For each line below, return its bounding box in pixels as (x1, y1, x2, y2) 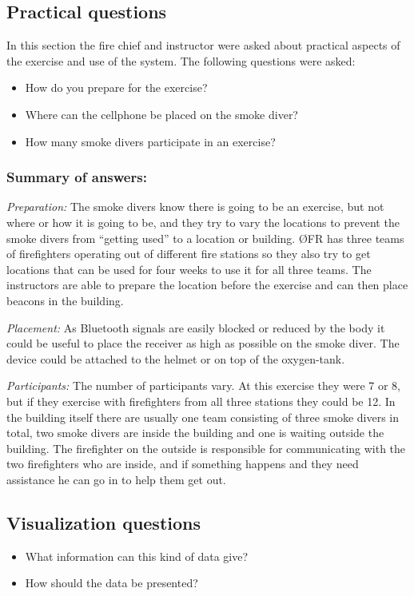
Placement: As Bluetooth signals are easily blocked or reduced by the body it (6, 319, 385, 336)
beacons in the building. (6, 292, 124, 308)
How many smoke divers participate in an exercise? (25, 133, 276, 149)
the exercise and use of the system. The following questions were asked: (6, 52, 356, 69)
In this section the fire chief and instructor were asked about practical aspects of (6, 37, 400, 54)
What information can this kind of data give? (25, 547, 249, 564)
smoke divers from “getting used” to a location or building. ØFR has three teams (6, 229, 404, 246)
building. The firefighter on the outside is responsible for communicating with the (6, 439, 406, 456)
